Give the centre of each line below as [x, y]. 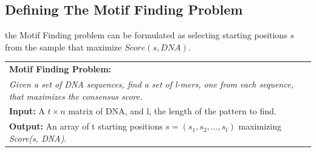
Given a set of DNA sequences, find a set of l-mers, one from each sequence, [151, 84]
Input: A [27, 111]
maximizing [260, 126]
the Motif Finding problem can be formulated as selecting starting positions [146, 35]
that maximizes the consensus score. [76, 96]
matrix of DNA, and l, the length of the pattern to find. [172, 111]
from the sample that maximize [64, 47]
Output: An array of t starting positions [86, 126]
